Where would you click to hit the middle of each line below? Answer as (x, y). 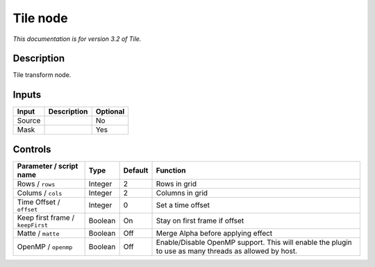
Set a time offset (183, 205)
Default (136, 170)
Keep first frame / (46, 217)
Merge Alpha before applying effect (214, 233)
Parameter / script (48, 166)
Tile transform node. (42, 75)
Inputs (27, 95)
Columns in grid (182, 193)
